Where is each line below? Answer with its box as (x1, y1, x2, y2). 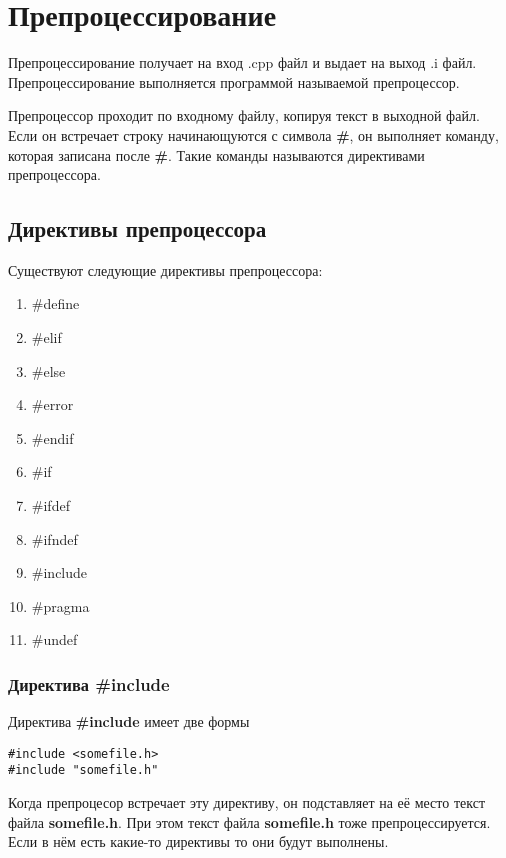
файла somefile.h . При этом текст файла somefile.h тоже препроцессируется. (8, 811, 491, 832)
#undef (31, 629, 78, 650)
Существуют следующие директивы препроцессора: (8, 259, 323, 280)
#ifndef (31, 528, 78, 549)
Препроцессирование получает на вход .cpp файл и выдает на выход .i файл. (8, 52, 477, 73)
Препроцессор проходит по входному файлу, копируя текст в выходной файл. (8, 105, 480, 126)
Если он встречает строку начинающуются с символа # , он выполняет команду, (8, 124, 499, 145)
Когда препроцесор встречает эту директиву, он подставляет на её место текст (8, 792, 486, 813)
